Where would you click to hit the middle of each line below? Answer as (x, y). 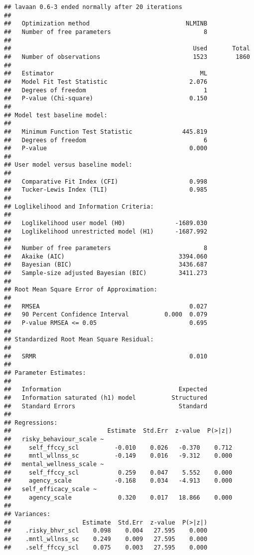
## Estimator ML (106, 74)
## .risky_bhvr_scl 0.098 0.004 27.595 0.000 (106, 531)
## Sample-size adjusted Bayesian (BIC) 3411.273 (106, 273)
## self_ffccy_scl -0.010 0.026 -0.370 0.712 (118, 447)
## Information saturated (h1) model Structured (106, 398)
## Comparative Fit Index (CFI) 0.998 (106, 181)
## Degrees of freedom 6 (106, 140)
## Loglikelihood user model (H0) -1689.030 (106, 223)
